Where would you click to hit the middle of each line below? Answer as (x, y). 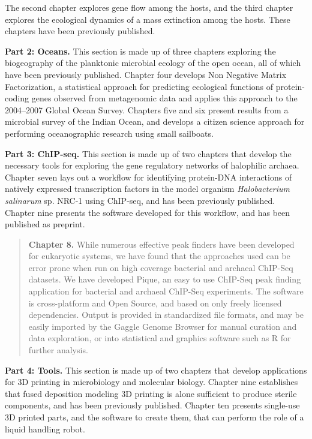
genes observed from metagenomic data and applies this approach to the (164, 98)
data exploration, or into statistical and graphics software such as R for (160, 338)
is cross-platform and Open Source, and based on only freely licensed (155, 303)
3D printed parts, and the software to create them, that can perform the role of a (154, 417)
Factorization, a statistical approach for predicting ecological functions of (139, 86)
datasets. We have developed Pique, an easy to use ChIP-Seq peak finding (165, 279)
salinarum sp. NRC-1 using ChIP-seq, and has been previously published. (140, 200)
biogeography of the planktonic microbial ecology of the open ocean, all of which (153, 63)
